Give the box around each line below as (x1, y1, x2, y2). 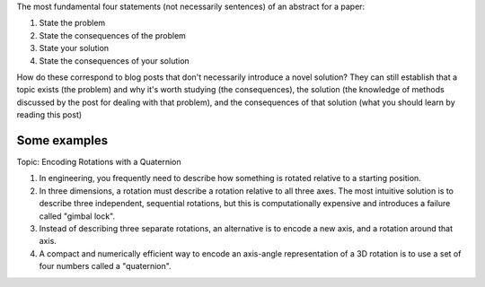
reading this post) (16, 109, 83, 120)
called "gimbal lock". (39, 211, 116, 222)
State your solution (39, 43, 110, 54)
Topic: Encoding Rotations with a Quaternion (16, 157, 181, 168)
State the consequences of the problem (39, 30, 186, 40)
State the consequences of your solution (39, 55, 190, 66)
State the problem (39, 18, 106, 29)
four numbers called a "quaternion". (39, 261, 172, 272)
